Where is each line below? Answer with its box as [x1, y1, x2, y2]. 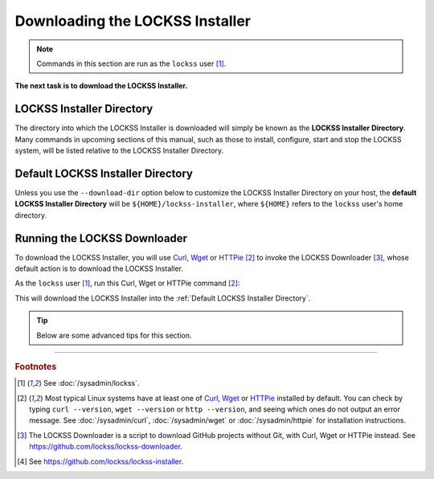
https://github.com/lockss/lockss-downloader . [29, 442, 182, 452]
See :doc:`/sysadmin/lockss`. [43, 379, 140, 388]
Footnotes [14, 361, 57, 372]
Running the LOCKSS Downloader [14, 231, 188, 245]
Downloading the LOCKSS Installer [14, 12, 251, 30]
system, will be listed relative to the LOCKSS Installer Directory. [14, 145, 224, 156]
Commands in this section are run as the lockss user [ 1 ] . [36, 59, 227, 68]
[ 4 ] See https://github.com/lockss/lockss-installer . [17, 456, 184, 466]
